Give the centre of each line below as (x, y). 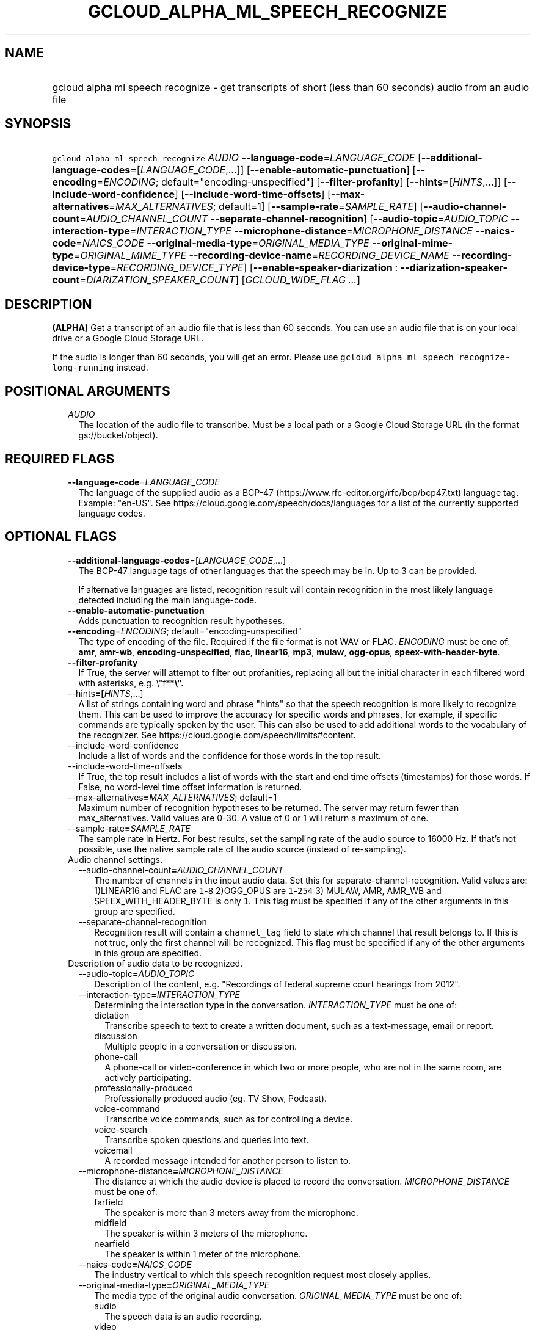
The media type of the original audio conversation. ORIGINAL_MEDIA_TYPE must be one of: (278, 1295)
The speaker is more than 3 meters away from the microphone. (231, 1212)
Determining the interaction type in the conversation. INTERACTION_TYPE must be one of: (276, 1005)
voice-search (121, 1129)
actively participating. (148, 1077)
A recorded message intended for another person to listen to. (228, 1160)
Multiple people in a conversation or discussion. (201, 1046)
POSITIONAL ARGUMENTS (88, 391)
